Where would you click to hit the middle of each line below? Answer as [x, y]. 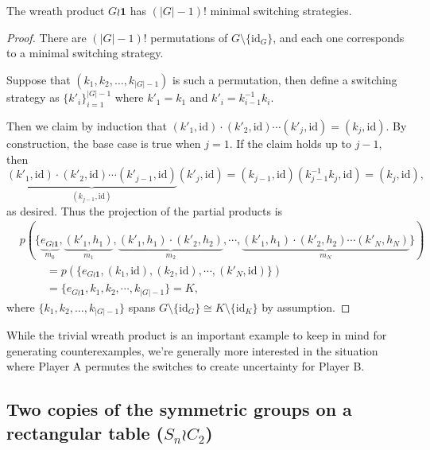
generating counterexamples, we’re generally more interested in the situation [192, 350]
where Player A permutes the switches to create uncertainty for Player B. [186, 366]
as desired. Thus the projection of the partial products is [145, 210]
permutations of [189, 37]
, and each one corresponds [339, 37]
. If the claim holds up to [290, 144]
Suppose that [39, 79]
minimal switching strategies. [281, 10]
